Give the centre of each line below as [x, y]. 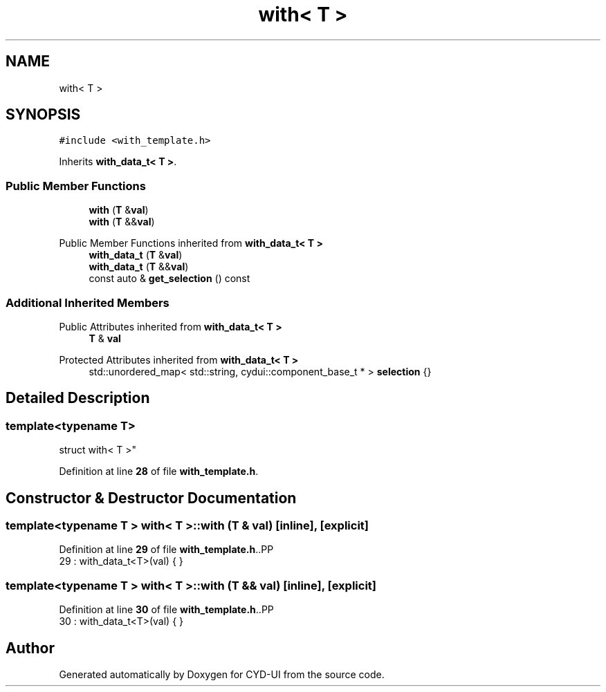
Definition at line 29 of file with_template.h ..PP [166, 550]
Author [30, 648]
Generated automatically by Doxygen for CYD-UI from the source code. [222, 674]
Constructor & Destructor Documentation [151, 498]
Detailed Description [78, 398]
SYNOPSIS [43, 115]
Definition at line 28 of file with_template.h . [159, 471]
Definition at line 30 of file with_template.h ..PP [166, 610]
